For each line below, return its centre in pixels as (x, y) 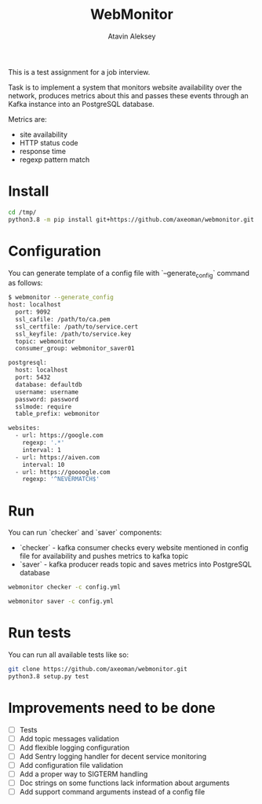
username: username (47, 392)
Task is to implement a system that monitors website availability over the (125, 87)
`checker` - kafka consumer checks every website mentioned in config (134, 548)
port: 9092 (33, 312)
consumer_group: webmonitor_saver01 (75, 349)
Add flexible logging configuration (75, 747)
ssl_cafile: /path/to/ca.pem (63, 319)
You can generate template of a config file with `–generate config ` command (129, 274)
